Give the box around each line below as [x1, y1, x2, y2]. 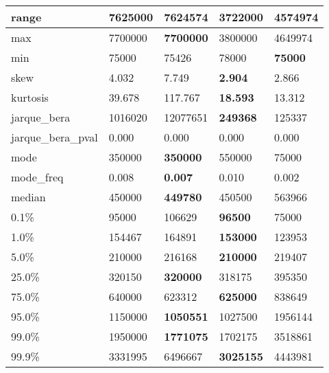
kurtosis [11, 89, 49, 105]
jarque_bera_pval [11, 129, 98, 145]
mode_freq [11, 169, 64, 185]
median [11, 189, 46, 205]
